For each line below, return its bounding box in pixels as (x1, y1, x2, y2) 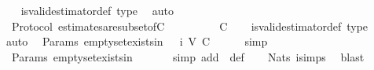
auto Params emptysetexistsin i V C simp (5, 33, 268, 50)
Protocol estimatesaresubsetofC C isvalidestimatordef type (11, 17, 368, 34)
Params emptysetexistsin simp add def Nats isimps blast (11, 48, 365, 64)
